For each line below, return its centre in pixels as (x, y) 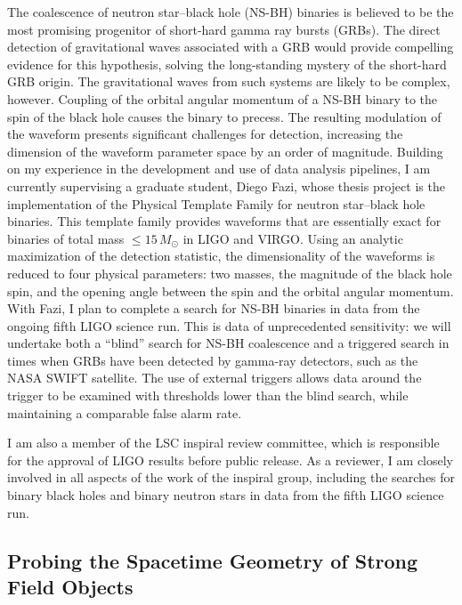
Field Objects (70, 586)
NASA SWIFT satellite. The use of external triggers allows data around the (215, 378)
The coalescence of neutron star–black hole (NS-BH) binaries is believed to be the (231, 12)
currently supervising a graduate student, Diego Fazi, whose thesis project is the (226, 186)
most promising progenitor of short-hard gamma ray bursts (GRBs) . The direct (224, 29)
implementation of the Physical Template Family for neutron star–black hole (216, 203)
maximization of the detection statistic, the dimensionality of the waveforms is (221, 256)
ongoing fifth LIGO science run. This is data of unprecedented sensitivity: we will (229, 325)
